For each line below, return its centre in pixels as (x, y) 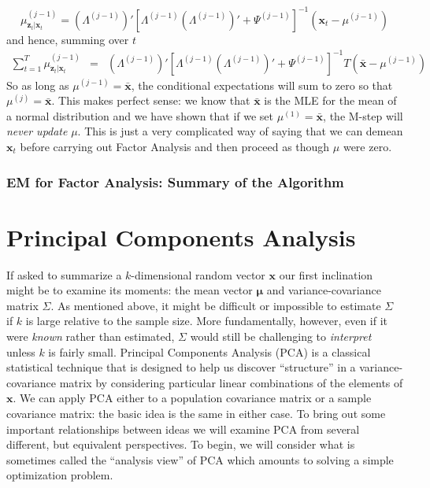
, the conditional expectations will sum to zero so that (262, 85)
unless (21, 351)
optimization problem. (60, 475)
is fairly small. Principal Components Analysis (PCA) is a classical (209, 351)
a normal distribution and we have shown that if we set (140, 115)
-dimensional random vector (198, 274)
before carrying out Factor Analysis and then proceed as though (175, 146)
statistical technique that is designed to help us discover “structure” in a (181, 367)
